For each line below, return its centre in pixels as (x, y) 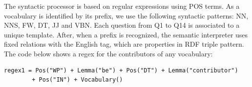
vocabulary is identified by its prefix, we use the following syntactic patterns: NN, (126, 15)
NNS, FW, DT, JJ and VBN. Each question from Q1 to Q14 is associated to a (122, 25)
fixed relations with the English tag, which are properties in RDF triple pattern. (124, 44)
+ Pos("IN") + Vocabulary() (77, 80)
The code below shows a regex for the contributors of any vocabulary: (108, 53)
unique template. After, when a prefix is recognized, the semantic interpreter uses (126, 34)
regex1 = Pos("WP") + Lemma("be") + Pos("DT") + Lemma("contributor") (121, 70)
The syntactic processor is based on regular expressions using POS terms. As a (122, 6)
